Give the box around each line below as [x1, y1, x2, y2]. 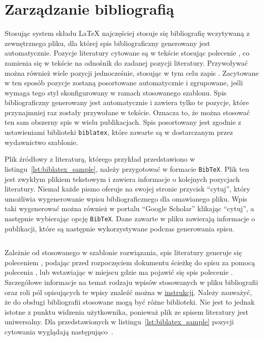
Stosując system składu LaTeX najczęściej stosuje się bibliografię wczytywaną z [5, 28, 250, 38]
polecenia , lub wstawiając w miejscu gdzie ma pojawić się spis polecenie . [5, 267, 233, 277]
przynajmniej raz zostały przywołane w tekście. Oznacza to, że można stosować [5, 107, 250, 117]
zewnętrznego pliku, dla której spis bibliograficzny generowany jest [5, 37, 211, 48]
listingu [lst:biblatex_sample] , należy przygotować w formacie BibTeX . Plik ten [5, 163, 249, 174]
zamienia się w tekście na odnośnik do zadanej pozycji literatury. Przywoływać [5, 57, 248, 68]
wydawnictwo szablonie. [5, 136, 78, 147]
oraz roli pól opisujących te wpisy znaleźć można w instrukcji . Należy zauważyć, [5, 286, 252, 297]
